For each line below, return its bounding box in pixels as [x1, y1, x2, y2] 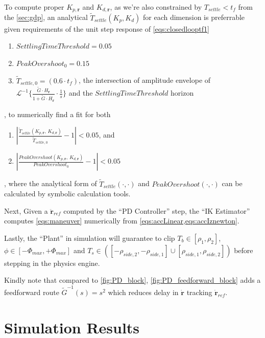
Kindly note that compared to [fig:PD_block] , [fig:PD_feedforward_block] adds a [4, 275, 261, 285]
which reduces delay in [108, 286, 179, 297]
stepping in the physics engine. [4, 257, 100, 268]
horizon [171, 87, 194, 98]
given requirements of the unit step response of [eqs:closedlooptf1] [4, 23, 209, 34]
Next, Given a [4, 205, 48, 216]
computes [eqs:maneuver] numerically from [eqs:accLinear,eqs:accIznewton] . [4, 215, 239, 226]
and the [68, 87, 93, 98]
